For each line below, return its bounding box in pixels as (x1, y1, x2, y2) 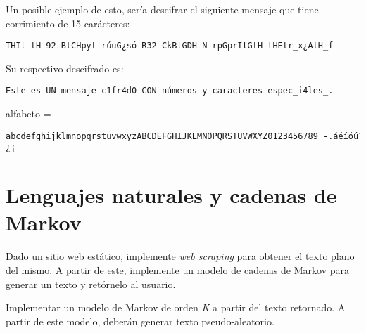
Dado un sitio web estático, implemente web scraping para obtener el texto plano (6, 249, 355, 263)
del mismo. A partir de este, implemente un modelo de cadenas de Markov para (6, 262, 350, 277)
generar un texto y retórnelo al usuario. (6, 276, 176, 291)
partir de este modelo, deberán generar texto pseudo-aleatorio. (6, 313, 274, 328)
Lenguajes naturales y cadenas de (6, 181, 337, 209)
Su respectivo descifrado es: (6, 60, 124, 75)
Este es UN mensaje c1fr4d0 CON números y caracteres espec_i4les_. (6, 86, 334, 96)
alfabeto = (6, 106, 51, 121)
